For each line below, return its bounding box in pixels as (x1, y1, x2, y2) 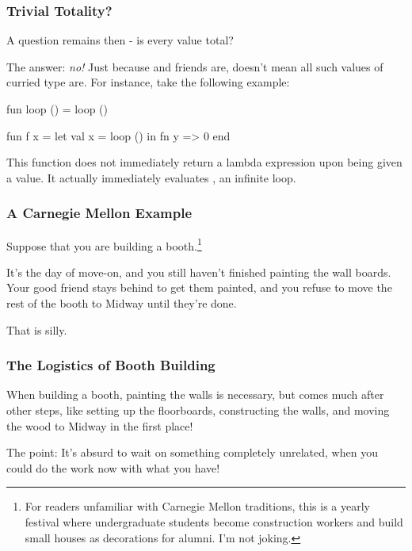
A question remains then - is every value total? (6, 32, 234, 48)
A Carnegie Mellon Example (6, 203, 193, 223)
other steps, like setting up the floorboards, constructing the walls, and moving (6, 402, 390, 419)
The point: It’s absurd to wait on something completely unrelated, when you (6, 444, 378, 461)
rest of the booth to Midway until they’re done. (6, 295, 237, 312)
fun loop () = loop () (6, 101, 108, 117)
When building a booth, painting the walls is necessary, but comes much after (6, 386, 384, 403)
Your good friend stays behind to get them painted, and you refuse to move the (6, 279, 392, 296)
